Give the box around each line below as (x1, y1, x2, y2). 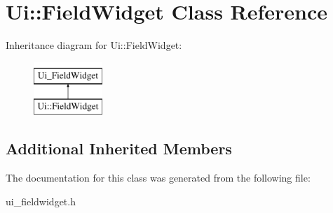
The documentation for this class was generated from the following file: (6, 170, 311, 185)
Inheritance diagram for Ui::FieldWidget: (6, 38, 182, 52)
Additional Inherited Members (6, 138, 232, 159)
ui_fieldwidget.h (6, 193, 76, 208)
